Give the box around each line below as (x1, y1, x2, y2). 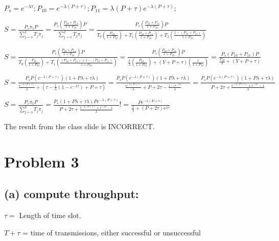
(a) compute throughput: (4, 186, 139, 202)
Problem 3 (4, 151, 79, 172)
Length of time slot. (19, 210, 81, 221)
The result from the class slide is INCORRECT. (4, 121, 155, 132)
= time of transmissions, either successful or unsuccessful (22, 227, 201, 237)
